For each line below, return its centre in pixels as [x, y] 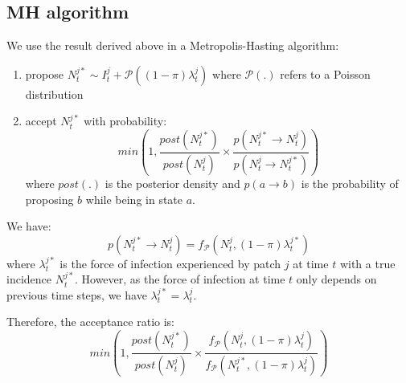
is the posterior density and [172, 183]
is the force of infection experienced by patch [170, 263]
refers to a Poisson [325, 73]
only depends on [336, 279]
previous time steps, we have [77, 294]
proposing [49, 199]
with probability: [125, 121]
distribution [54, 94]
